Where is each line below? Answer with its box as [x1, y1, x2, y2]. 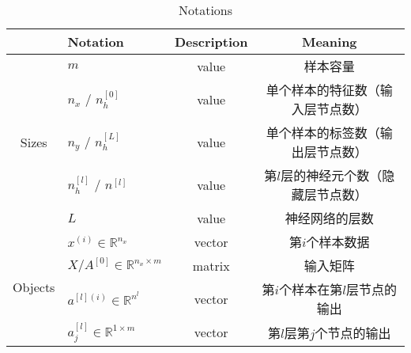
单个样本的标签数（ [266, 123, 380, 142]
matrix [192, 256, 230, 275]
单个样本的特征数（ [266, 81, 380, 99]
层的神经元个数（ [281, 166, 383, 184]
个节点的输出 [315, 323, 391, 342]
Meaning [301, 32, 357, 51]
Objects [13, 278, 55, 297]
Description [174, 32, 248, 51]
